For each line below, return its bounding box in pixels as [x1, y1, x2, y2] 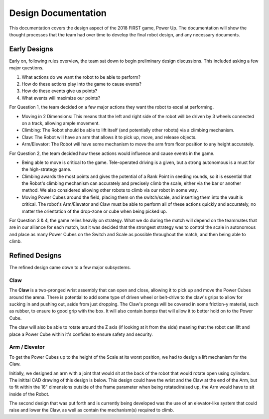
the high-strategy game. [21, 166, 72, 172]
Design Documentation [9, 7, 107, 18]
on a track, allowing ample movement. [21, 120, 100, 126]
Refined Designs [9, 252, 62, 260]
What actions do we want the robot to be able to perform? [21, 74, 140, 80]
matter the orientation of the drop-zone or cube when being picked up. [21, 208, 167, 214]
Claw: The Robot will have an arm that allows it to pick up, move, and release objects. [21, 134, 197, 140]
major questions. [9, 65, 44, 71]
